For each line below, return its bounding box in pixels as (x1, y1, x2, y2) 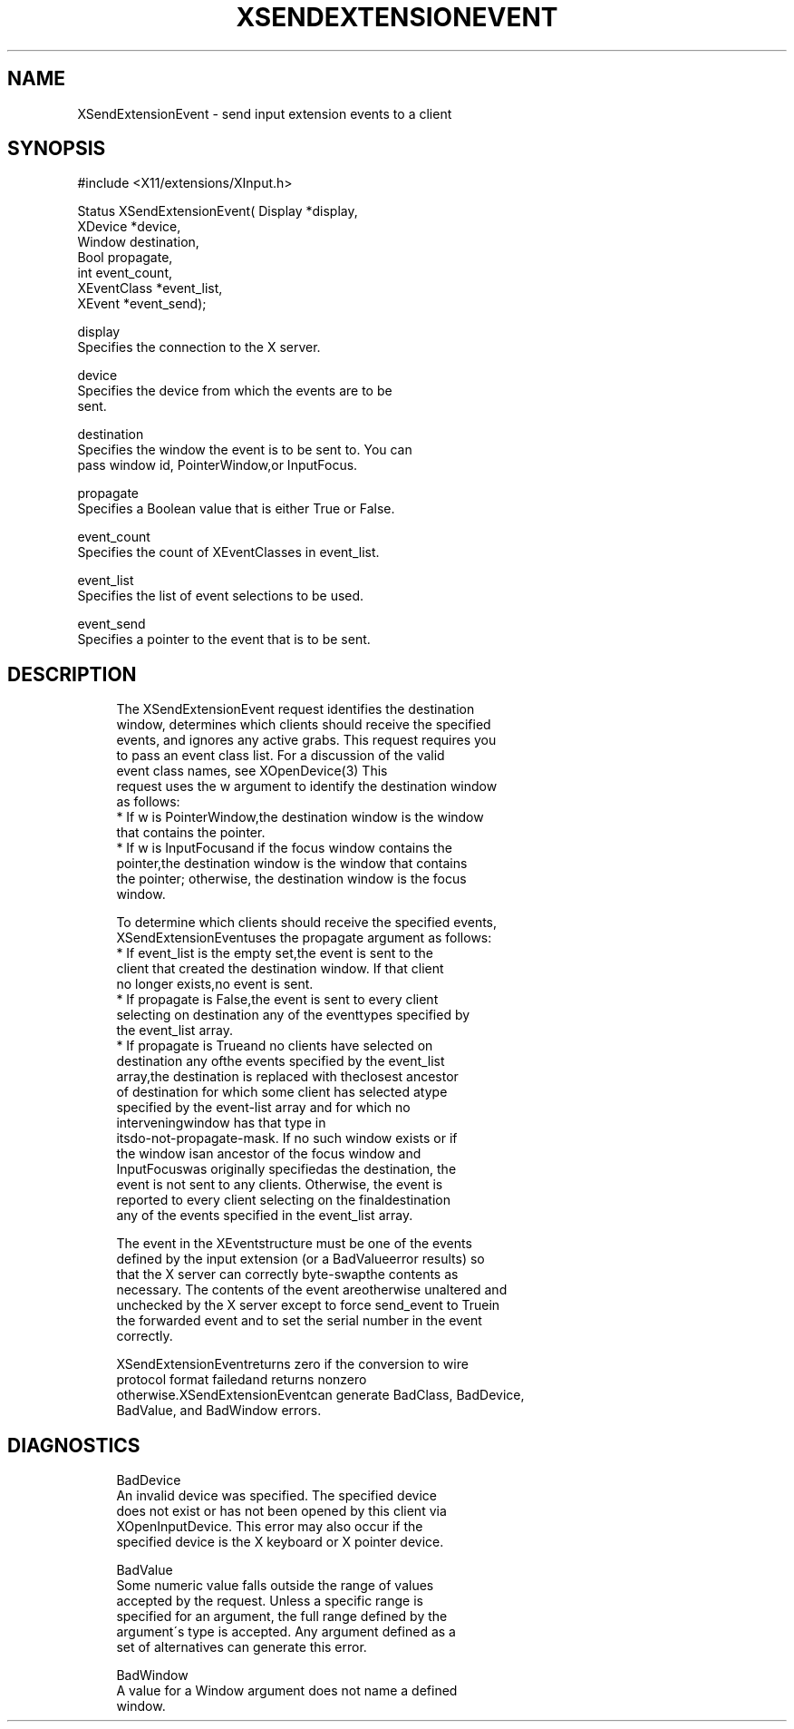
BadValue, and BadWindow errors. (116, 1402, 322, 1419)
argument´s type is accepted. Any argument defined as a (116, 1624, 456, 1640)
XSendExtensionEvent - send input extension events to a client (77, 105, 452, 122)
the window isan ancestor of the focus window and (116, 1146, 421, 1162)
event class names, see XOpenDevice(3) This (116, 763, 388, 779)
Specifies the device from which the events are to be (77, 383, 392, 399)
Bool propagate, (77, 249, 173, 266)
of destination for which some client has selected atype (116, 1084, 448, 1100)
